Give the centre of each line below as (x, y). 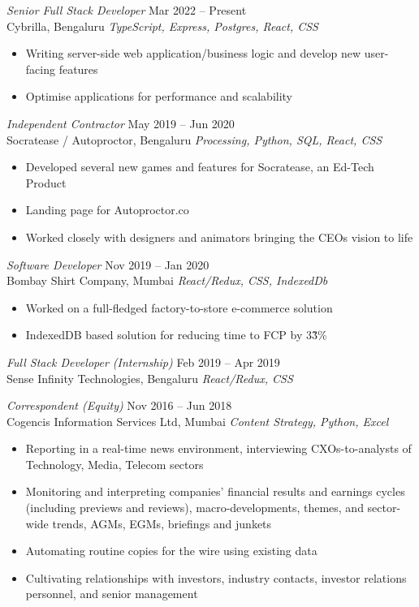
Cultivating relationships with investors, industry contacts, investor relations (216, 577)
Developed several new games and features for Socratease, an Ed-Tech (200, 167)
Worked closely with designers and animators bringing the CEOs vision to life (219, 237)
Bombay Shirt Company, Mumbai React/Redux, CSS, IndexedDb (167, 280)
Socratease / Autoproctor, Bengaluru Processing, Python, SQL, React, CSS (194, 139)
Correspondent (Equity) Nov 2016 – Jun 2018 (119, 405)
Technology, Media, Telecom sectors (114, 464)
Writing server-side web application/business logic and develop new (193, 53)
